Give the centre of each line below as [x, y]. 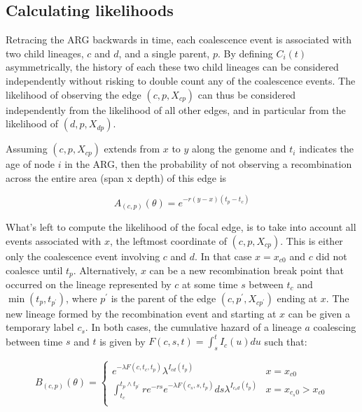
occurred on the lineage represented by [89, 284]
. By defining [245, 53]
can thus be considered [247, 94]
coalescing [335, 327]
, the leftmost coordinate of [168, 240]
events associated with [54, 240]
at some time [210, 284]
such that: [286, 341]
